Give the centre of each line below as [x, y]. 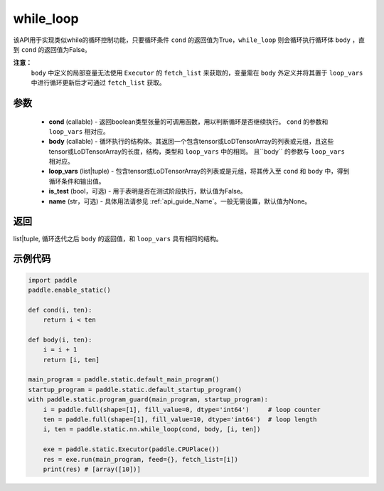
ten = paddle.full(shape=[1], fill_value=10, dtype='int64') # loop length [180, 419]
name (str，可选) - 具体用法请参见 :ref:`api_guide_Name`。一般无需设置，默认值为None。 [180, 201]
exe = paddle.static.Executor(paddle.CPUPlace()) [131, 449]
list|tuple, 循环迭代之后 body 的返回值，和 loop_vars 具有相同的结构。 [118, 238]
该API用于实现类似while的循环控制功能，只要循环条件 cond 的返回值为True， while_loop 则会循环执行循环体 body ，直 [189, 40]
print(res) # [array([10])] [92, 469]
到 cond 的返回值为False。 [52, 49]
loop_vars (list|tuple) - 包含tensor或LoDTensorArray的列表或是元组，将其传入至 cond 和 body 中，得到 [199, 171]
